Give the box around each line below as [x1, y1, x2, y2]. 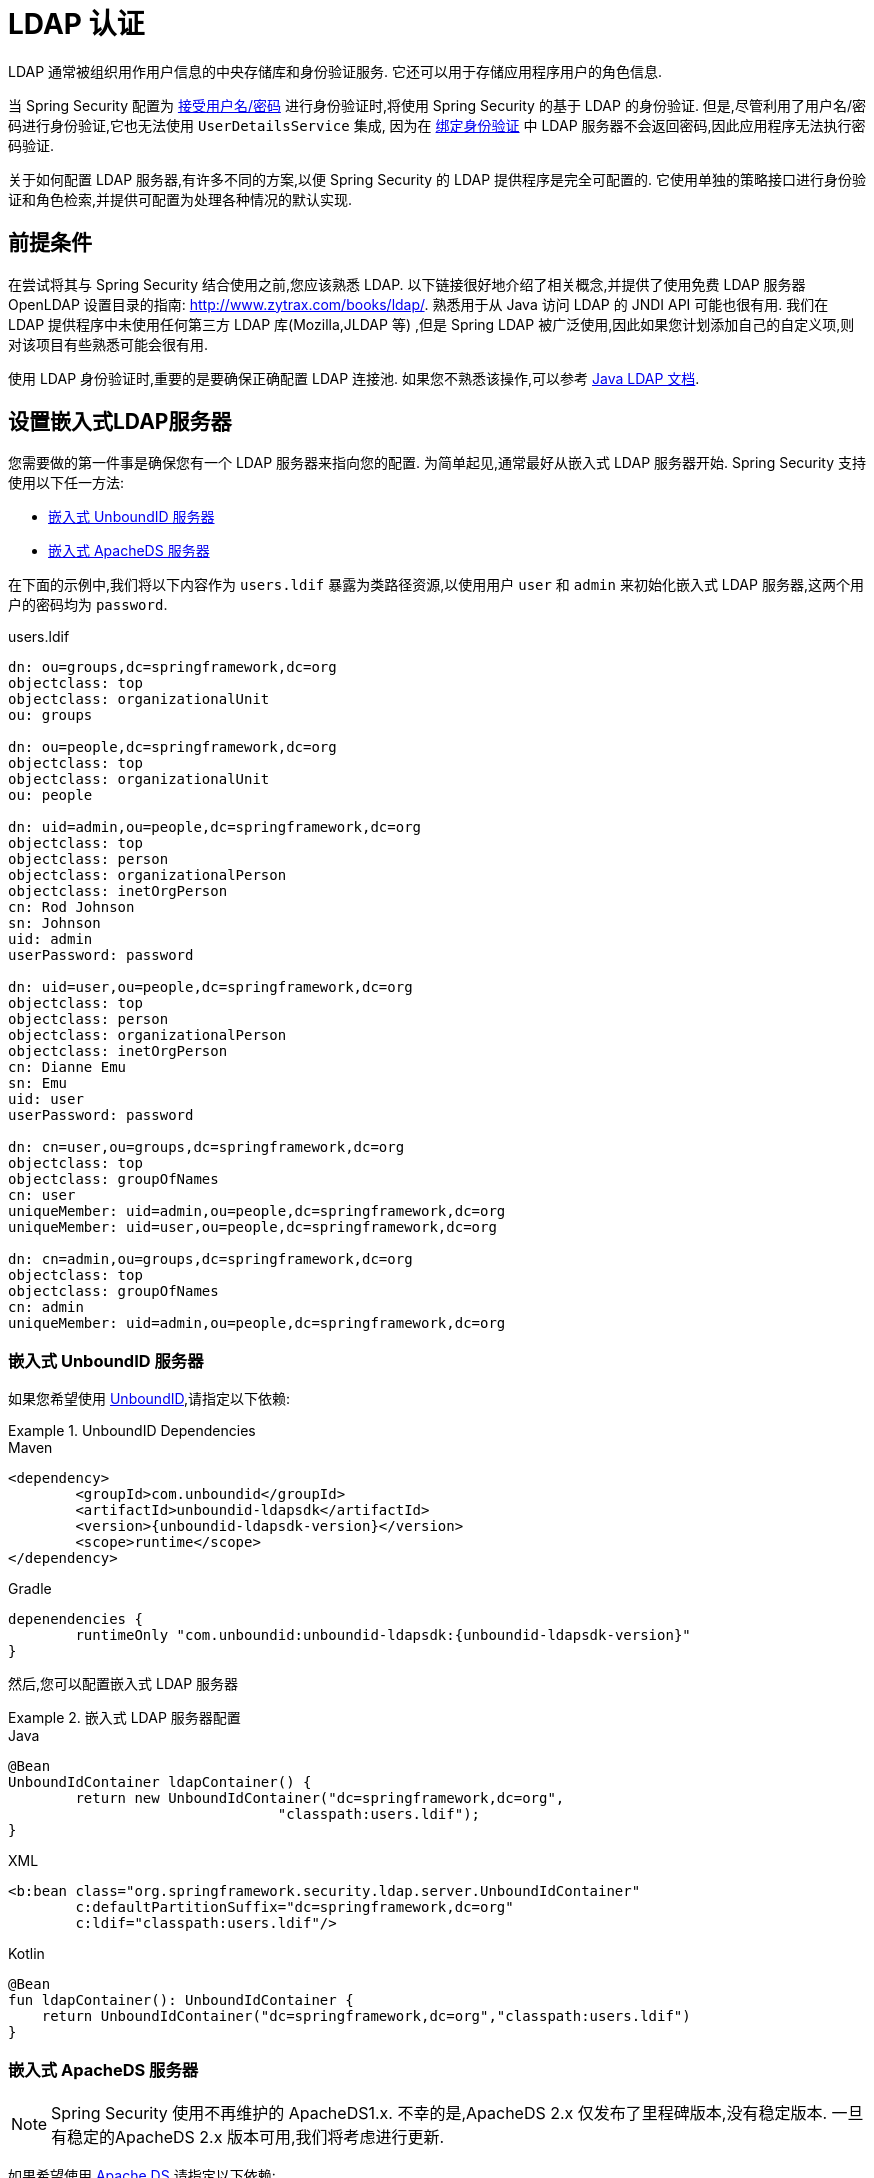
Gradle [8, 1580, 52, 1598]
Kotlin [8, 1945, 45, 1963]
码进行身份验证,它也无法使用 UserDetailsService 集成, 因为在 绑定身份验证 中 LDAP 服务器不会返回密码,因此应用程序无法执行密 [8, 116, 866, 134]
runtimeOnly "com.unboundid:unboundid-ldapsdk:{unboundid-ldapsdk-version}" [75, 1627, 691, 1644]
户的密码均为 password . [8, 596, 168, 614]
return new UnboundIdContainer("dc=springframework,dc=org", [75, 1790, 565, 1807]
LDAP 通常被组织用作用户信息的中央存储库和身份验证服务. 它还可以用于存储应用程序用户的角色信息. [8, 62, 663, 80]
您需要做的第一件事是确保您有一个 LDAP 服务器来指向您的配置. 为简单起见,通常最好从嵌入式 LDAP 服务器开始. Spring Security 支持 [8, 454, 867, 472]
